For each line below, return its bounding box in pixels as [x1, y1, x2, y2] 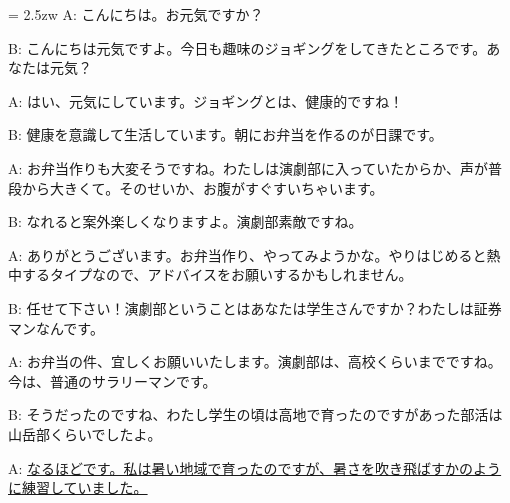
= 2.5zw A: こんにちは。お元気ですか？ [8, 4, 264, 24]
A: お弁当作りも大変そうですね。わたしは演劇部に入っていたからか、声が [8, 157, 489, 178]
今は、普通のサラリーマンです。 [8, 370, 217, 391]
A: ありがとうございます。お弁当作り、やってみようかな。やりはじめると [8, 244, 487, 265]
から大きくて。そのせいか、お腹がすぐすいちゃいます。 [21, 177, 384, 198]
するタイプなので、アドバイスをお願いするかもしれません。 [21, 264, 413, 285]
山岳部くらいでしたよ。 [8, 423, 162, 444]
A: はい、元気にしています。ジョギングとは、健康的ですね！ [8, 90, 404, 111]
